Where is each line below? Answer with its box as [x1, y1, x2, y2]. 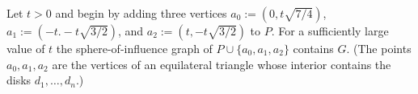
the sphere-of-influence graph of [56, 40, 213, 56]
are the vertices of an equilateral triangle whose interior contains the [52, 55, 391, 72]
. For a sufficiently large [271, 22, 389, 39]
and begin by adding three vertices [55, 5, 227, 21]
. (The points [346, 40, 412, 56]
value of [6, 40, 45, 56]
